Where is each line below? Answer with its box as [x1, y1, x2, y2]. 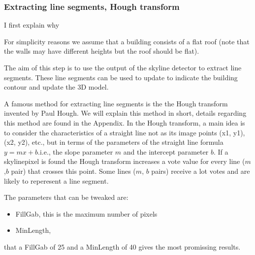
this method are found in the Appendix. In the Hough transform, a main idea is [4, 117, 245, 127]
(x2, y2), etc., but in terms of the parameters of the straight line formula [4, 137, 223, 147]
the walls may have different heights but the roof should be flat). [4, 46, 199, 56]
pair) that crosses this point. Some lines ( [11, 165, 136, 176]
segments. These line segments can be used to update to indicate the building [4, 72, 238, 82]
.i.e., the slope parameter [37, 146, 113, 157]
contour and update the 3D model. [4, 82, 109, 92]
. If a [213, 146, 228, 157]
